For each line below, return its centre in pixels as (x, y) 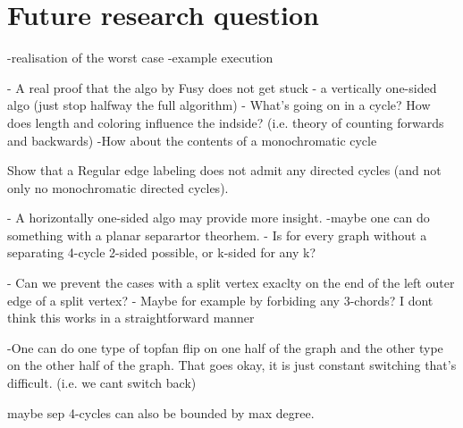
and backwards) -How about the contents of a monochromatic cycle (192, 140)
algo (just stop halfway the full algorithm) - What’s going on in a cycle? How (219, 105)
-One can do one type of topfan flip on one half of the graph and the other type (225, 347)
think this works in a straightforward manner (131, 318)
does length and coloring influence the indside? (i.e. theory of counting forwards (226, 122)
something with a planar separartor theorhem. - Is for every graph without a (217, 235)
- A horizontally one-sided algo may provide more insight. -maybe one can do (219, 218)
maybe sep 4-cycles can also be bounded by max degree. (161, 412)
